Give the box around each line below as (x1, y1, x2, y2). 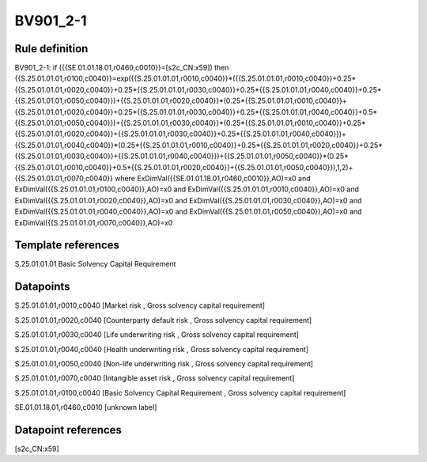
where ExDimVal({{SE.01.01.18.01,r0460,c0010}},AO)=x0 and (115, 173, 312, 183)
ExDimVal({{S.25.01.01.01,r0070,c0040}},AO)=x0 (14, 218, 173, 227)
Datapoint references (14, 423, 123, 437)
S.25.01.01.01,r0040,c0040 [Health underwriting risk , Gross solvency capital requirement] (14, 344, 308, 354)
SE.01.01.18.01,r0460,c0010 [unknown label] (14, 403, 157, 412)
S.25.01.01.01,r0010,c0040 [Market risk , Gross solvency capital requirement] (14, 301, 265, 310)
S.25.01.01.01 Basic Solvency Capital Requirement (14, 259, 176, 269)
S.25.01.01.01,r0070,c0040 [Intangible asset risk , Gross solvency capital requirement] (14, 373, 295, 383)
